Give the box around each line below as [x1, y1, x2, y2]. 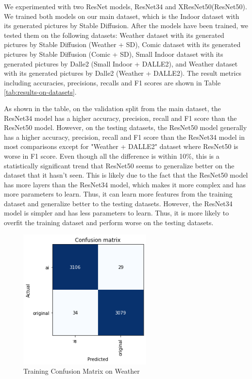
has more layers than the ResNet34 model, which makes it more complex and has [4, 179, 246, 189]
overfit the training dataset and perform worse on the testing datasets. [4, 217, 214, 228]
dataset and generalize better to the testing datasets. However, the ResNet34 [4, 198, 233, 208]
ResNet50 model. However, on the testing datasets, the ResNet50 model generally [4, 122, 247, 132]
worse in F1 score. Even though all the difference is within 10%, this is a [4, 150, 219, 161]
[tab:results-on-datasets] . [4, 87, 77, 97]
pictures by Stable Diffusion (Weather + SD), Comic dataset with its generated [4, 39, 241, 49]
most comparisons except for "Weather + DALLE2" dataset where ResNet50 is [4, 141, 238, 151]
